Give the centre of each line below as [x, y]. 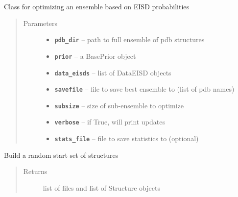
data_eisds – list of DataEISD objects [113, 72]
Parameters [40, 23]
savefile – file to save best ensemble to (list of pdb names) [144, 89]
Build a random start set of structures [61, 155]
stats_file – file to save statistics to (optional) [127, 138]
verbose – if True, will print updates [110, 122]
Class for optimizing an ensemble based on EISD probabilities [97, 6]
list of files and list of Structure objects [101, 187]
